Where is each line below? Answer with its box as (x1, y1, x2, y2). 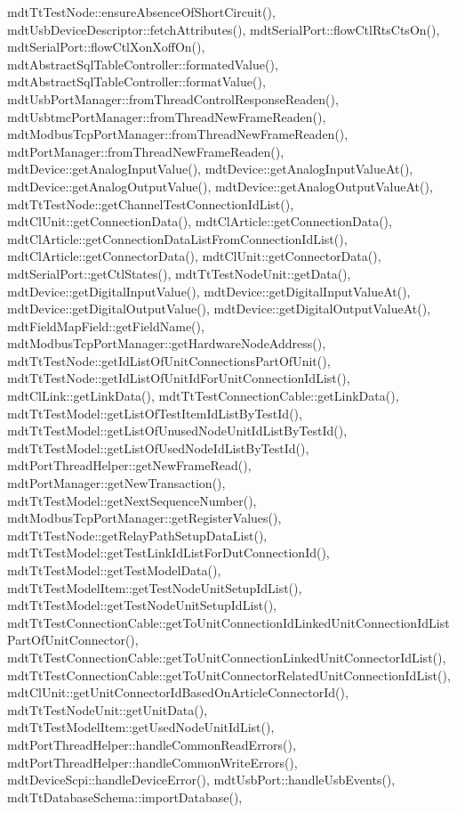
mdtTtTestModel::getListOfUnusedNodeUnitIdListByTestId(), (7, 421, 348, 440)
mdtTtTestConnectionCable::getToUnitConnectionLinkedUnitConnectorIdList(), (7, 647, 446, 666)
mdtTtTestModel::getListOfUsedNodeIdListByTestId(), (7, 438, 309, 457)
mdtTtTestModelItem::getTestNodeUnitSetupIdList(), (7, 578, 302, 597)
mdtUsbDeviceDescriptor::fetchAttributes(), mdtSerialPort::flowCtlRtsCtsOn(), (7, 20, 440, 38)
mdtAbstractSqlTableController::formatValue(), (7, 72, 266, 91)
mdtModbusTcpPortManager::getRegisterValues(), (7, 508, 282, 527)
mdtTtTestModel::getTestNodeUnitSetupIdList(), (7, 596, 277, 614)
